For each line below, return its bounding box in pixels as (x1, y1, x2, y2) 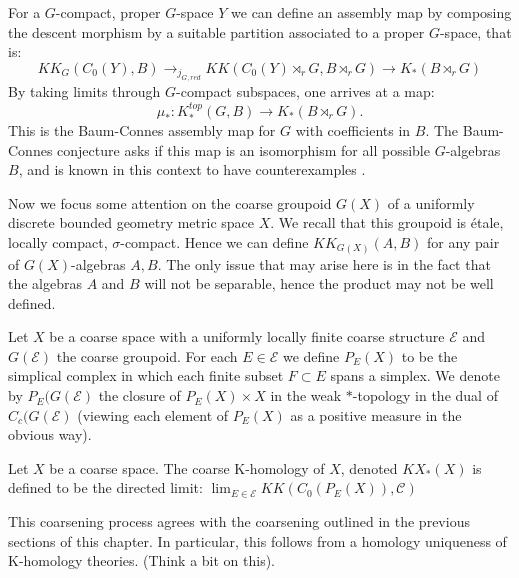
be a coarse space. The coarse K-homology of (49, 457, 325, 478)
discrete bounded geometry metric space (8, 212, 255, 233)
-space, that (439, 21, 512, 42)
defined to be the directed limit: (8, 477, 203, 498)
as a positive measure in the (290, 404, 462, 425)
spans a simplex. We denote (330, 365, 500, 386)
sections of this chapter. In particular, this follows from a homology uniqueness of (8, 530, 507, 551)
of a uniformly (387, 192, 475, 213)
